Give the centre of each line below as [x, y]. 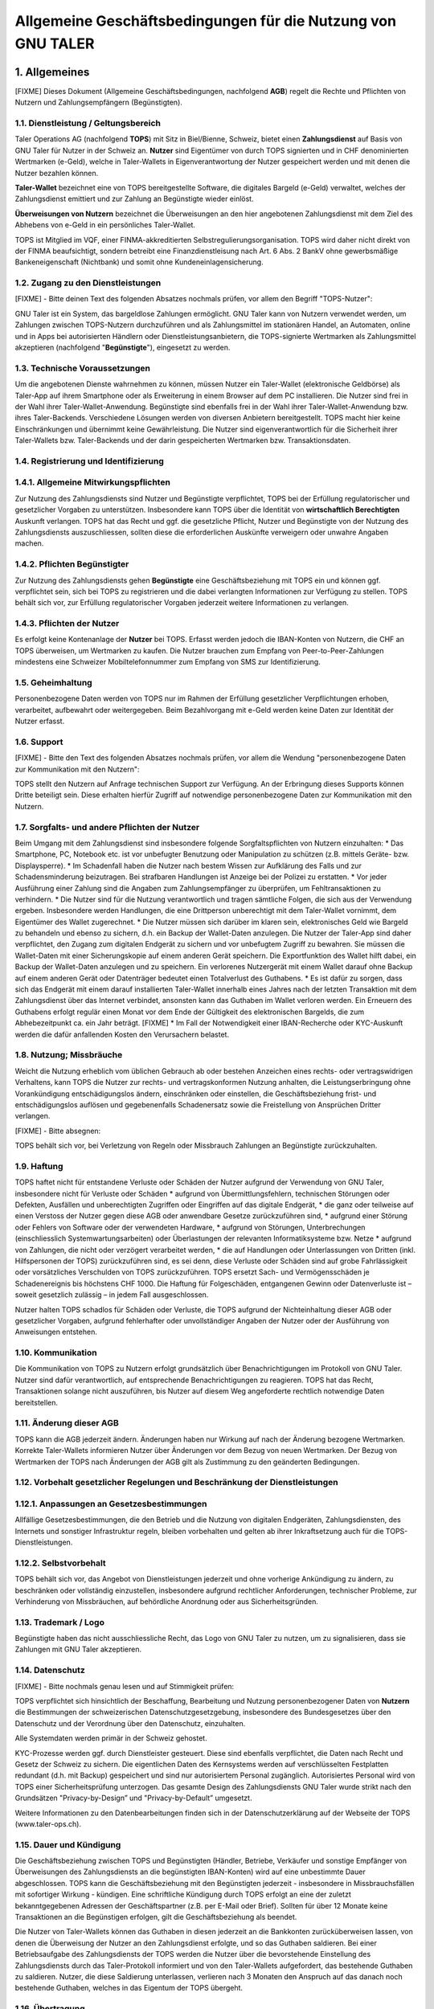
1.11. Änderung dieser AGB [67, 1423]
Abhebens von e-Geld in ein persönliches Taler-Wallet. [105, 225]
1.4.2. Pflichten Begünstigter [72, 564]
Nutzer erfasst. [40, 721]
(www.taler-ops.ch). [48, 1823]
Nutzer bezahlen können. [57, 173]
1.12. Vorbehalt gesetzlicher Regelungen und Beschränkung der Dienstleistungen [176, 1483]
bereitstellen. [37, 1402]
